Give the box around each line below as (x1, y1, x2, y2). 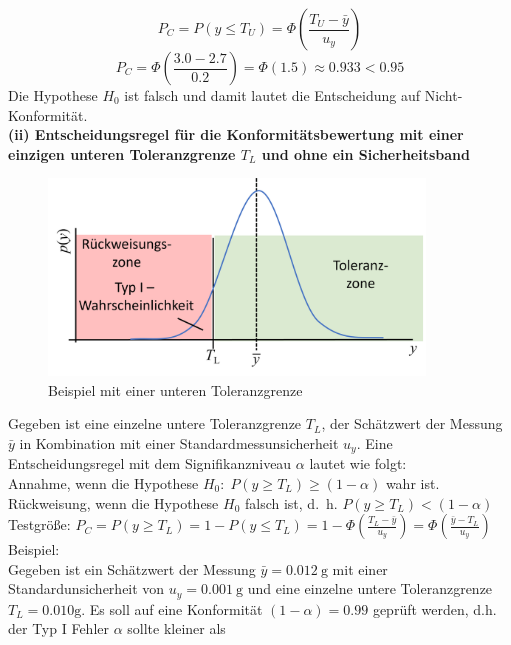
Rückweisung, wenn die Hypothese (8, 492, 219, 513)
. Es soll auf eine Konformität (81, 598, 263, 619)
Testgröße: (8, 514, 71, 535)
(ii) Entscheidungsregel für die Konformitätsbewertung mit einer (8, 124, 464, 145)
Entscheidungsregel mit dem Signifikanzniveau (8, 453, 292, 474)
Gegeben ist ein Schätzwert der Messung (8, 558, 256, 579)
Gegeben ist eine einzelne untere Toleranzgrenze (8, 413, 302, 434)
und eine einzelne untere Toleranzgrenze (247, 578, 493, 599)
